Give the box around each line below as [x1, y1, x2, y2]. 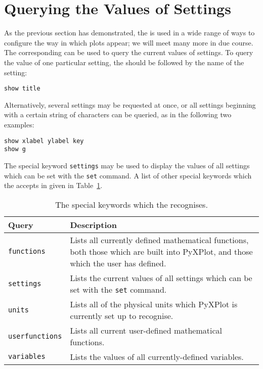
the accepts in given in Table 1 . [4, 180, 103, 191]
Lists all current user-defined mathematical [70, 324, 223, 336]
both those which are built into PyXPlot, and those [70, 245, 253, 257]
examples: [4, 119, 34, 129]
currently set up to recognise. [70, 309, 173, 321]
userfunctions [8, 332, 62, 340]
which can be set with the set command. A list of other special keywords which [4, 170, 252, 180]
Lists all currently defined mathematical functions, [70, 234, 249, 246]
